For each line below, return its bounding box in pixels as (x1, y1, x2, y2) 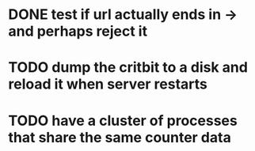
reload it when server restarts (8, 75, 208, 93)
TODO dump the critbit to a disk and (8, 59, 248, 77)
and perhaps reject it (8, 22, 148, 40)
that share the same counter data (8, 128, 231, 146)
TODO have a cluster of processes (8, 111, 238, 130)
